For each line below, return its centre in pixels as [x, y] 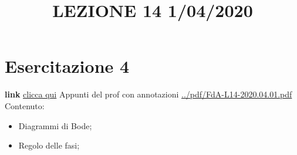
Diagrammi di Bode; [55, 125]
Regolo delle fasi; [49, 145]
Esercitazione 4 [67, 66]
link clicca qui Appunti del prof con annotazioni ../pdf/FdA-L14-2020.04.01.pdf [148, 94]
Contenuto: [25, 105]
